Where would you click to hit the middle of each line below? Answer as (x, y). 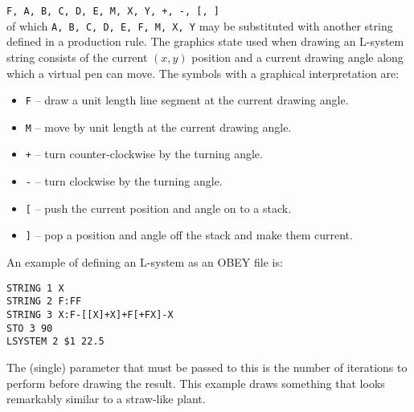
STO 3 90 (30, 328)
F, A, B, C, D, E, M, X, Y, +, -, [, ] (113, 11)
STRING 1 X (35, 288)
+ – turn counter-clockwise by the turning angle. (144, 154)
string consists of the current (77, 57)
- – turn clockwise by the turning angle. (124, 181)
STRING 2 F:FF (44, 302)
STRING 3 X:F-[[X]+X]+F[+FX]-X (90, 314)
